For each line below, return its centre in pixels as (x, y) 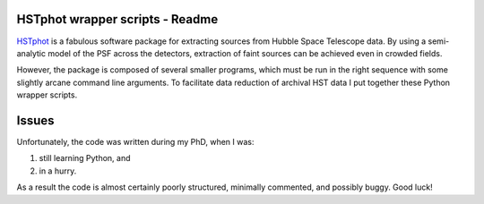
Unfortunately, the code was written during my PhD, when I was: (135, 141)
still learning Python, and (85, 158)
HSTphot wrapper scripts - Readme (117, 19)
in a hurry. (58, 171)
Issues (35, 120)
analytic (31, 53)
